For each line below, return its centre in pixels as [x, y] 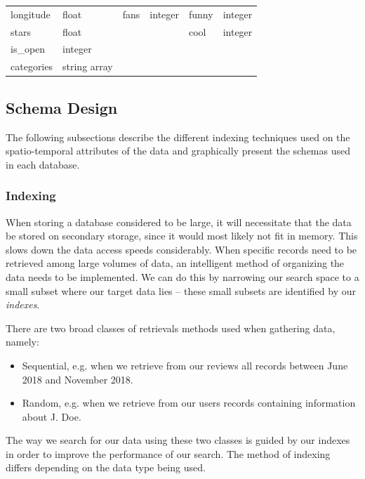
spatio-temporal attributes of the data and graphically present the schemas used [178, 151]
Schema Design [62, 107]
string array [88, 66]
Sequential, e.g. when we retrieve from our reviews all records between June [185, 365]
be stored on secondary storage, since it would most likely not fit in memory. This [182, 236]
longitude [31, 14]
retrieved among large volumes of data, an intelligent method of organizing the [175, 263]
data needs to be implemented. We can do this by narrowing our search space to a [182, 276]
